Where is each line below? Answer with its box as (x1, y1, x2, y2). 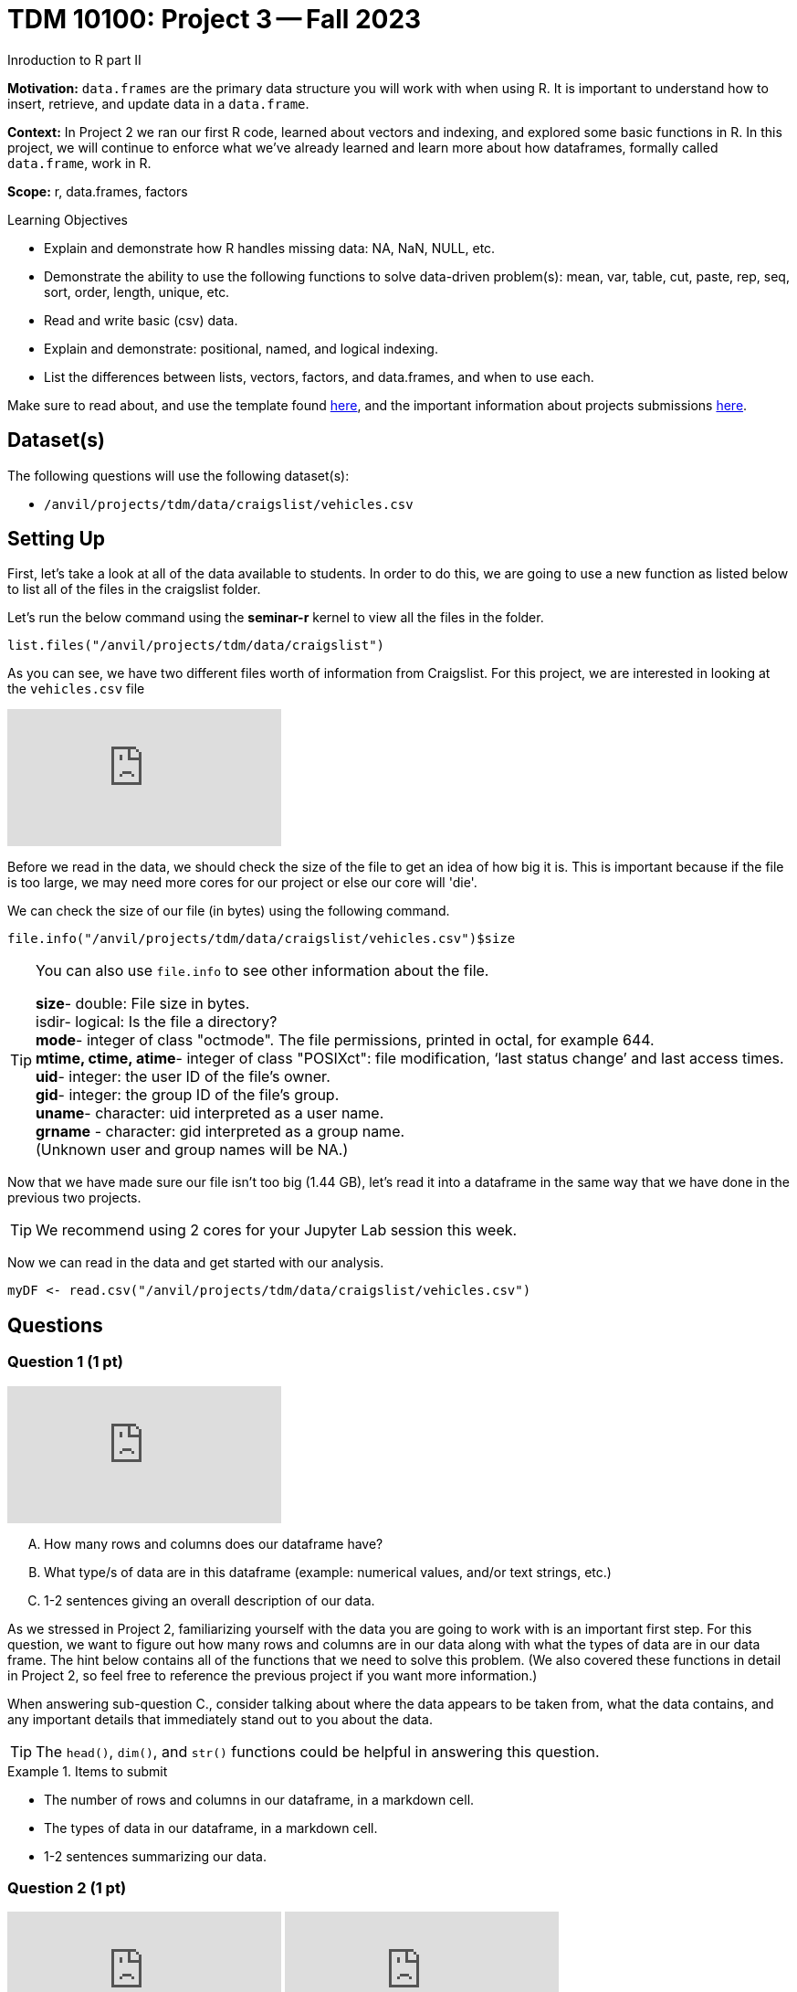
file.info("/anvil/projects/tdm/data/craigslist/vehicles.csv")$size (7, 931, 516, 947)
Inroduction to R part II (7, 51, 142, 68)
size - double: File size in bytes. (36, 994, 250, 1013)
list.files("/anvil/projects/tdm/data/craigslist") (7, 638, 385, 653)
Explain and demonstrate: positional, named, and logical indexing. (44, 340, 438, 356)
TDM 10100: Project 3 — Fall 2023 (7, 4, 422, 35)
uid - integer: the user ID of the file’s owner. (36, 1067, 330, 1086)
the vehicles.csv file (7, 681, 145, 697)
